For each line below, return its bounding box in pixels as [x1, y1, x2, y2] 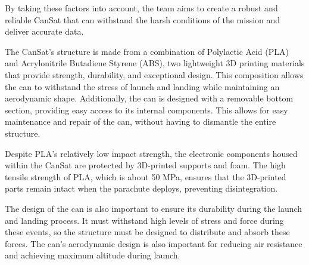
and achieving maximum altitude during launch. [5, 249, 180, 261]
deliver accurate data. [5, 25, 84, 38]
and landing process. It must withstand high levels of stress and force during [5, 214, 284, 226]
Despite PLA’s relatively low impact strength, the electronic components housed [5, 147, 298, 159]
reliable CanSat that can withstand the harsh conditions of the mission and [5, 13, 280, 26]
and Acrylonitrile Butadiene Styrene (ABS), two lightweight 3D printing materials [5, 57, 305, 69]
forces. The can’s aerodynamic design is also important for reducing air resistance [5, 237, 302, 249]
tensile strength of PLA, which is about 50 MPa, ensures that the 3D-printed [5, 170, 286, 183]
